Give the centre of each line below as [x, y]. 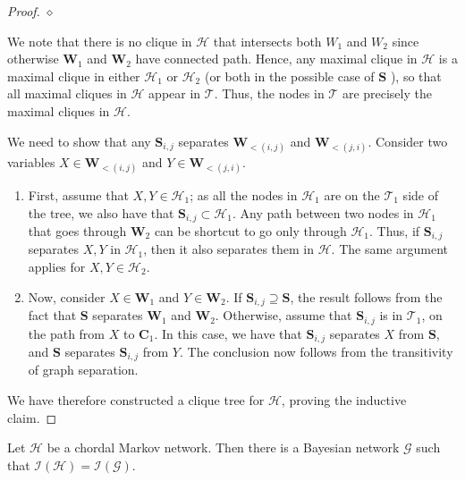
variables [31, 161]
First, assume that [78, 194]
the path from [67, 333]
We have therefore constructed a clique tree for [136, 400]
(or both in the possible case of [289, 76]
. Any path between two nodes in [323, 212]
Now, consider [67, 296]
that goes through [77, 230]
